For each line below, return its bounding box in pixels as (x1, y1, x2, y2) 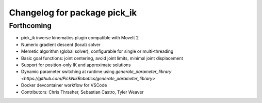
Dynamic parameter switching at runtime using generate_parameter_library (21, 69, 172, 74)
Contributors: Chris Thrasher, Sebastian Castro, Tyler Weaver (21, 89, 144, 95)
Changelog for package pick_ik (9, 7, 137, 18)
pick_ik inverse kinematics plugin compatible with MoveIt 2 (21, 35, 139, 41)
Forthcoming (9, 21, 52, 30)
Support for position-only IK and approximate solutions (21, 62, 131, 68)
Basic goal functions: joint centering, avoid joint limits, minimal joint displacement (21, 55, 183, 61)
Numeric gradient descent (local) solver (21, 42, 101, 47)
